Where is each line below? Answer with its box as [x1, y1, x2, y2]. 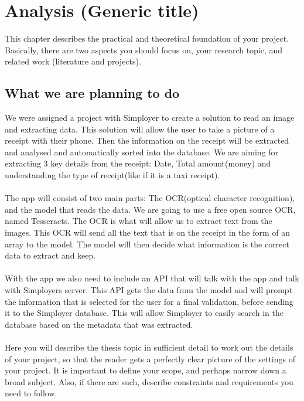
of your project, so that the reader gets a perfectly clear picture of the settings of [5, 352, 296, 365]
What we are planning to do [5, 84, 180, 102]
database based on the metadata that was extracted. [5, 318, 193, 330]
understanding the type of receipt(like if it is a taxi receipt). [5, 169, 220, 181]
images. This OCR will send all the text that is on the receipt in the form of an [5, 226, 291, 239]
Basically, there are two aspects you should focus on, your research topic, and [5, 43, 283, 56]
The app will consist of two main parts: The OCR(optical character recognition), [5, 192, 295, 204]
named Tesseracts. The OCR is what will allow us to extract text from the [5, 215, 272, 227]
